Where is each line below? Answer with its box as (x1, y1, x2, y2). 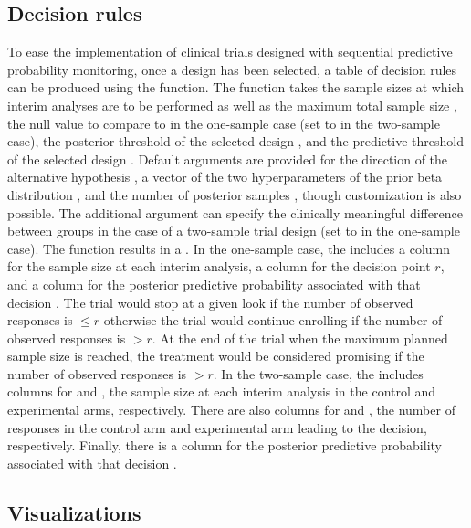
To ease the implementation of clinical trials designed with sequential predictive (7, 42, 453, 61)
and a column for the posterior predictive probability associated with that (7, 274, 421, 293)
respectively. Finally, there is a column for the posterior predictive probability (7, 436, 442, 455)
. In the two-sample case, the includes (213, 364, 424, 383)
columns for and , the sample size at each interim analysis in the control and (7, 382, 436, 401)
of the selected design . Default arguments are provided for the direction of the (7, 149, 448, 168)
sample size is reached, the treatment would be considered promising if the (7, 346, 424, 365)
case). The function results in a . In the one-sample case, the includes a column (7, 238, 451, 258)
